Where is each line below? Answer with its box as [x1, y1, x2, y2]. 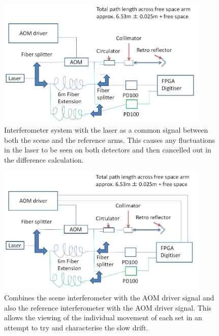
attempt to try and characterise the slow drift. [4, 322, 148, 332]
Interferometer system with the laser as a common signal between [4, 125, 208, 135]
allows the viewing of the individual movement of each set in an [4, 312, 202, 323]
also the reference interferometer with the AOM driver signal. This [4, 302, 212, 313]
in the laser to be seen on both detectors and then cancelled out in [4, 144, 211, 155]
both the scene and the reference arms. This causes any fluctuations [4, 134, 215, 145]
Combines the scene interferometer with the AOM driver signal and [4, 292, 214, 302]
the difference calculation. [4, 155, 84, 165]
